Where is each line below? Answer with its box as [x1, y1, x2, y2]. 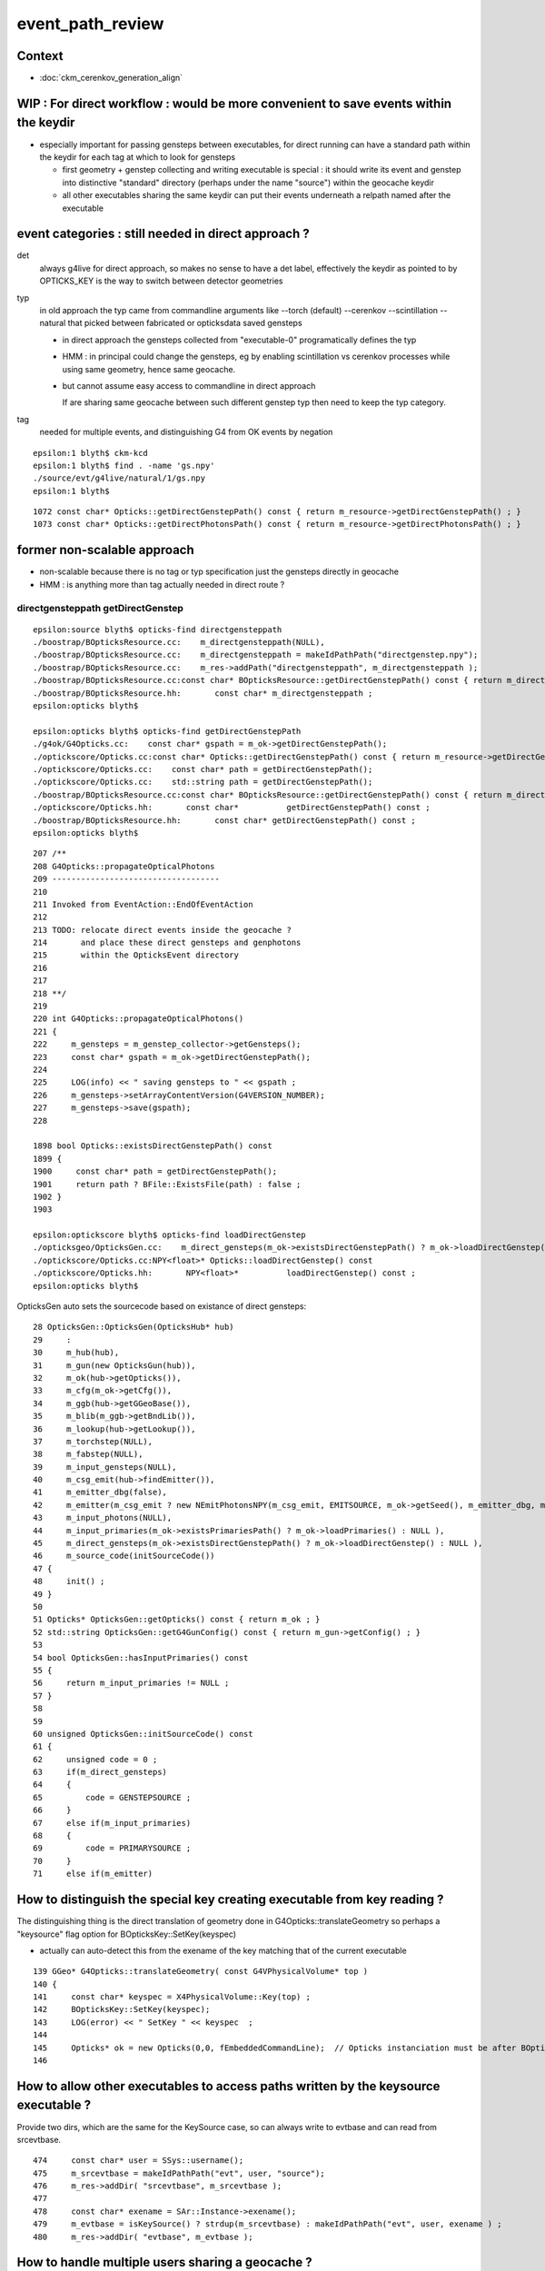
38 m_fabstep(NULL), [33, 1449, 144, 1460]
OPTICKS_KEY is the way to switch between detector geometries [39, 275, 283, 286]
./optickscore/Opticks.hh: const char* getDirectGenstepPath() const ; [33, 802, 431, 813]
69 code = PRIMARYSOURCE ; [33, 1843, 192, 1853]
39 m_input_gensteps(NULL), [33, 1462, 177, 1472]
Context [16, 48, 64, 64]
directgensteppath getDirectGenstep [16, 601, 183, 614]
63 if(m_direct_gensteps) [33, 1767, 168, 1778]
